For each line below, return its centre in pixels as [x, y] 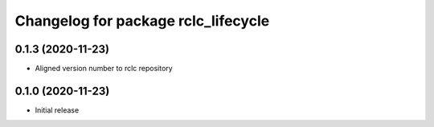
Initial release [57, 110]
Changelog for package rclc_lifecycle [142, 21]
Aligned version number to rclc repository [104, 69]
